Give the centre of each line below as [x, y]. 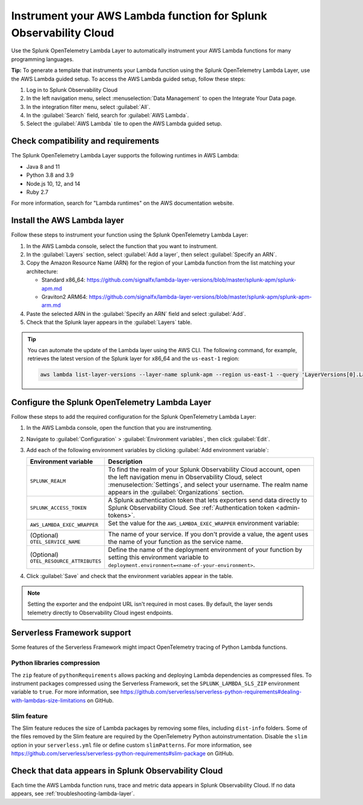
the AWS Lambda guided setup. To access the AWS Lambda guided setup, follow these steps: [128, 79]
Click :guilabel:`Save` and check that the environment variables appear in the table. [130, 576]
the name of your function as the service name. [175, 542]
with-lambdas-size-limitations [48, 700]
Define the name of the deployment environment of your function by [205, 550]
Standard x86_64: [64, 280]
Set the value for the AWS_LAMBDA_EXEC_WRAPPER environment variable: [204, 524]
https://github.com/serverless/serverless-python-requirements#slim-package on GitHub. [123, 754]
